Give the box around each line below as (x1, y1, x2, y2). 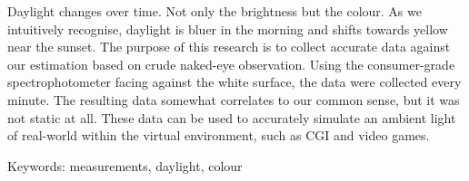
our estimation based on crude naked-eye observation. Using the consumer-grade (7, 54, 455, 73)
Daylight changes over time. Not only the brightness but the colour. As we (7, 2, 422, 20)
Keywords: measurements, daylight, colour (7, 156, 243, 175)
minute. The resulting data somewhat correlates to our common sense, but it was (7, 90, 460, 109)
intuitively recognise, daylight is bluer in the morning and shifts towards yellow (7, 19, 448, 38)
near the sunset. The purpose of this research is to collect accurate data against (7, 37, 451, 56)
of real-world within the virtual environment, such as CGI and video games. (7, 126, 430, 145)
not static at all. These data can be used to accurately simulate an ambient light (7, 108, 456, 127)
